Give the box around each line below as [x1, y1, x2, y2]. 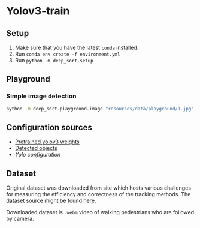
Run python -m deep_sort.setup [14, 57, 94, 64]
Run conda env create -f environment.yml [14, 50, 120, 58]
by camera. [6, 215, 34, 223]
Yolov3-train [6, 4, 70, 18]
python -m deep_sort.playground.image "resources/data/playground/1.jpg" [6, 106, 195, 112]
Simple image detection [6, 92, 77, 100]
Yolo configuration [14, 151, 61, 158]
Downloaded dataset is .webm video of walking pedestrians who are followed [6, 209, 195, 216]
